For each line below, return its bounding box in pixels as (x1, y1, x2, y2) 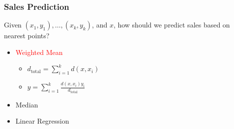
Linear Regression (15, 116, 69, 126)
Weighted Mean (15, 47, 63, 57)
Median (15, 99, 38, 109)
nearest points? (4, 30, 50, 41)
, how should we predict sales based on (113, 20, 230, 30)
